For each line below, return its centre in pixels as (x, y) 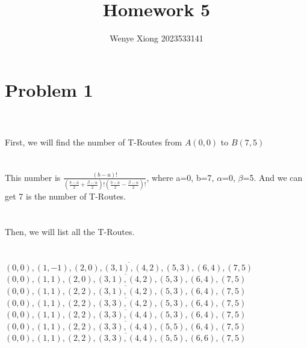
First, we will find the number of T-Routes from (94, 142)
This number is (33, 177)
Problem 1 (49, 89)
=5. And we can (273, 177)
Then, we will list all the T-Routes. (70, 232)
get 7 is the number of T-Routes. (66, 196)
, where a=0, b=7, (180, 177)
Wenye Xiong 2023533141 (157, 38)
